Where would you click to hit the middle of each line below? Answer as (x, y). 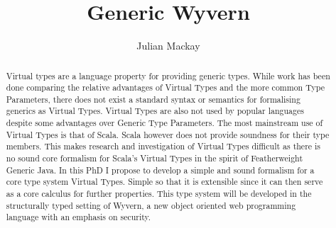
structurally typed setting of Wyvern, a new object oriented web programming (151, 205)
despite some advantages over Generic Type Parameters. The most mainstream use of (164, 123)
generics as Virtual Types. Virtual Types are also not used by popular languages (155, 111)
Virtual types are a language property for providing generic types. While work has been (168, 75)
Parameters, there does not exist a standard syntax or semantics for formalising (153, 99)
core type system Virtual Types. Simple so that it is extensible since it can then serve (164, 182)
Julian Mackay (168, 46)
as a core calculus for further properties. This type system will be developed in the (159, 194)
